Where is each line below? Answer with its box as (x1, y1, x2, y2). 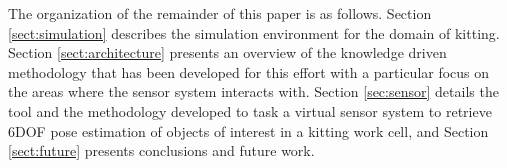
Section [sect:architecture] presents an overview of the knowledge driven (8, 42, 447, 63)
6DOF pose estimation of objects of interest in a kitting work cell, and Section (8, 120, 489, 141)
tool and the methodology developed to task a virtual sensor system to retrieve (8, 100, 492, 121)
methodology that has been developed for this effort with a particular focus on (8, 61, 490, 82)
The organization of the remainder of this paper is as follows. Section (8, 3, 432, 23)
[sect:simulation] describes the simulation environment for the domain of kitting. (8, 22, 500, 43)
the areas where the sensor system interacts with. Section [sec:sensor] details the (8, 81, 499, 102)
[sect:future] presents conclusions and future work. (8, 140, 315, 161)
